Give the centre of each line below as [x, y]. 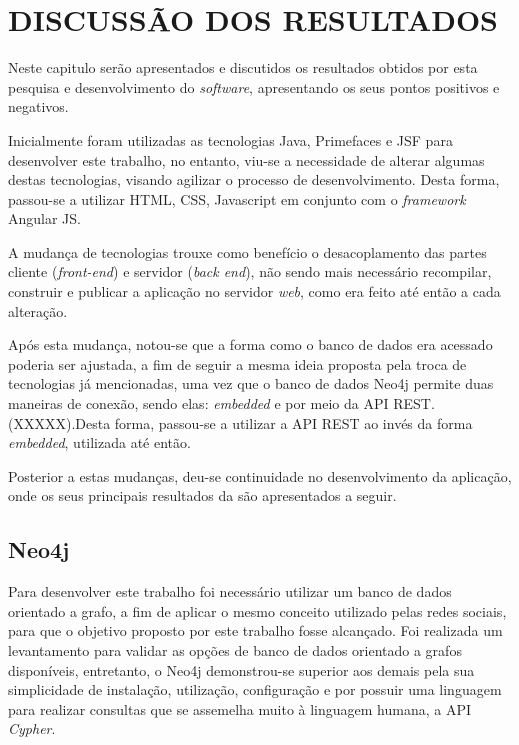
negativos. [38, 106]
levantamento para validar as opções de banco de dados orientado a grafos [235, 649]
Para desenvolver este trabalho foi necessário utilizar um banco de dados [230, 591]
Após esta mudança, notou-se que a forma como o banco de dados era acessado [250, 344]
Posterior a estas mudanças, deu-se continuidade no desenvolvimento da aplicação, [260, 475]
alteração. [38, 310]
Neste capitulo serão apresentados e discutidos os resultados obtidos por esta [243, 67]
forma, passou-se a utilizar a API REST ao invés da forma [293, 422]
